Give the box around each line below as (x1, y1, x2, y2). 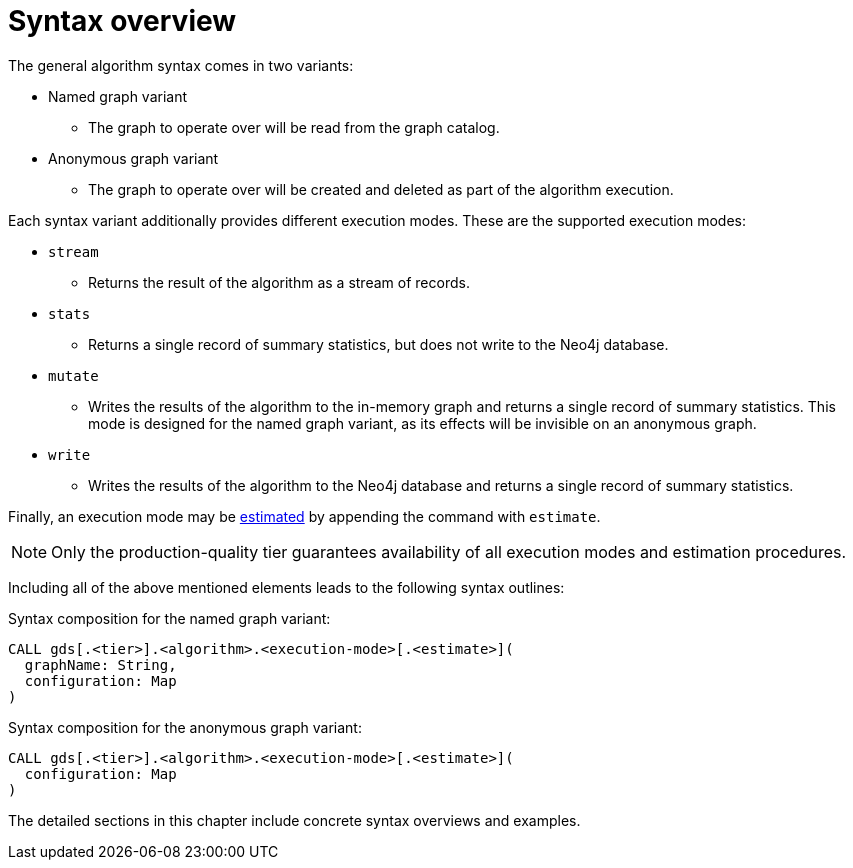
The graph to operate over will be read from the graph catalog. (88, 118, 500, 136)
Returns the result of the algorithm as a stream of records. (88, 273, 470, 291)
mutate (48, 367, 99, 384)
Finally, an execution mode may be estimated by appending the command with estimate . (8, 507, 601, 525)
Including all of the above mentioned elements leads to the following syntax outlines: (8, 578, 565, 596)
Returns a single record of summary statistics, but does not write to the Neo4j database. (88, 335, 669, 353)
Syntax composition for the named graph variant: (8, 609, 331, 627)
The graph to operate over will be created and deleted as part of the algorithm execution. (88, 180, 674, 198)
